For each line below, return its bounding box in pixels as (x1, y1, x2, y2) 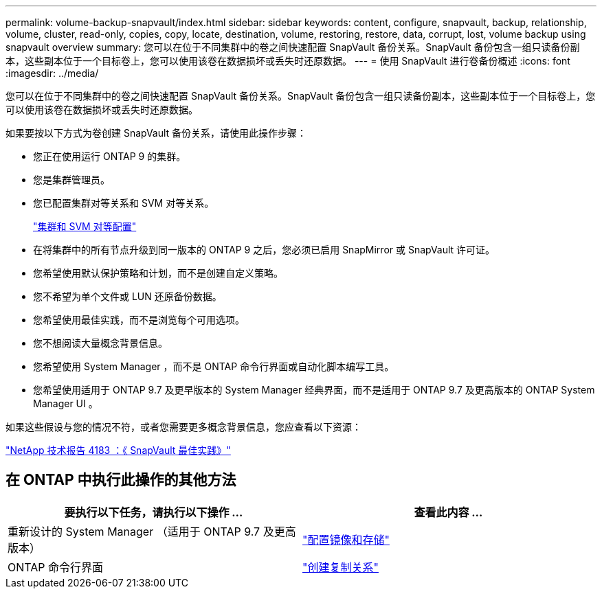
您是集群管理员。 (33, 174, 110, 185)
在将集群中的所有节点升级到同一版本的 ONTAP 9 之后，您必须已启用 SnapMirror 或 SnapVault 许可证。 (33, 244, 495, 255)
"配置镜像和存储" (302, 532, 390, 547)
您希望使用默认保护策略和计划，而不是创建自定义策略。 (33, 267, 283, 279)
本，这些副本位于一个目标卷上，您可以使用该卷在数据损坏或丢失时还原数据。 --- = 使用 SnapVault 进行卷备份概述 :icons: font (5, 55, 570, 67)
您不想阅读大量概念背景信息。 (33, 337, 168, 349)
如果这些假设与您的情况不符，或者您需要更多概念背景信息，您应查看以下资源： (5, 421, 361, 433)
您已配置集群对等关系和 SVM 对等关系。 (33, 197, 214, 209)
